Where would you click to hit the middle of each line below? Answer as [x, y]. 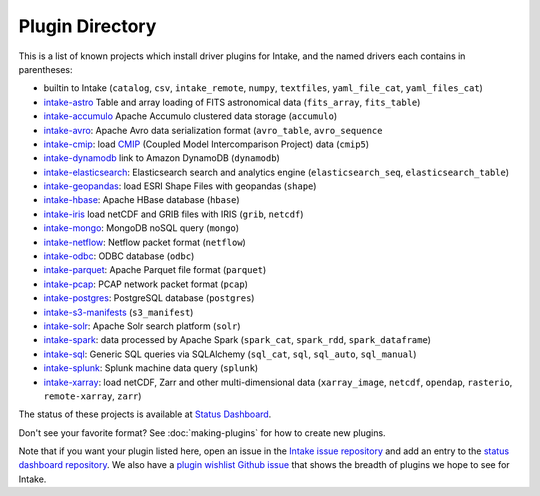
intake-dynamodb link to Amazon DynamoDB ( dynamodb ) [161, 158]
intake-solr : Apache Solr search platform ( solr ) [142, 326]
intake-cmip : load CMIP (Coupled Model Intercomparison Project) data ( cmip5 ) [206, 144]
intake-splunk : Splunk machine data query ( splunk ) [151, 368]
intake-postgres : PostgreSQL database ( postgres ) [149, 298]
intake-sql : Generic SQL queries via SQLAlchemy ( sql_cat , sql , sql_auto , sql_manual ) [230, 354]
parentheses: [46, 69]
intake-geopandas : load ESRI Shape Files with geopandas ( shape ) [180, 186]
